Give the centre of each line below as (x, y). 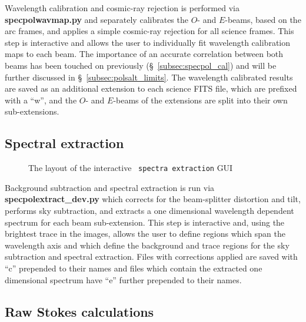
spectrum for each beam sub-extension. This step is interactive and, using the (145, 222)
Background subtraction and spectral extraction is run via (110, 187)
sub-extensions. (32, 111)
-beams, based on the (263, 19)
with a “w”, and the (41, 100)
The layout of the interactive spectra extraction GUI (131, 168)
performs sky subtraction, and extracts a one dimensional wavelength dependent (149, 210)
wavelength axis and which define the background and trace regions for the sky (147, 245)
